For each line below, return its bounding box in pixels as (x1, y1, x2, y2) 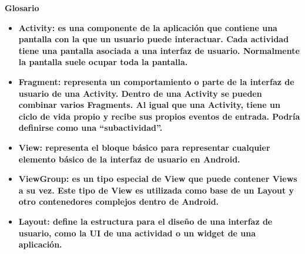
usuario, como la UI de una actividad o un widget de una (18, 226, 256, 239)
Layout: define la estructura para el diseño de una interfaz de (18, 215, 273, 227)
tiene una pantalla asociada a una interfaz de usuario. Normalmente (18, 44, 300, 56)
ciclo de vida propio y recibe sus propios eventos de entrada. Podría (18, 110, 300, 122)
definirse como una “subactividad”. (18, 121, 163, 134)
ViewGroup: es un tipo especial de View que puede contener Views (18, 172, 297, 185)
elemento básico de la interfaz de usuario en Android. (18, 153, 240, 165)
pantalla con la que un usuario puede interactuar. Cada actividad (18, 33, 289, 45)
